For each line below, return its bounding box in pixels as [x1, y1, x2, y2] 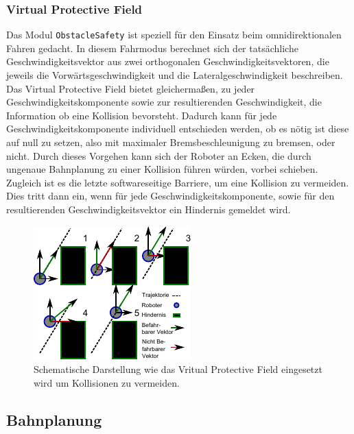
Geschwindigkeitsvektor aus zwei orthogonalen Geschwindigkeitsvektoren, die [6, 54, 329, 69]
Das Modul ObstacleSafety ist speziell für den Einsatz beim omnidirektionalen [6, 27, 342, 42]
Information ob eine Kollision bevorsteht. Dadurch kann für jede [6, 108, 277, 122]
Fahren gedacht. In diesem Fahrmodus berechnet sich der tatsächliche [6, 40, 298, 55]
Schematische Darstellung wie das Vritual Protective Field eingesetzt [34, 362, 322, 376]
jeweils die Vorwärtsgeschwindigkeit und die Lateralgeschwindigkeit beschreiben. [6, 68, 343, 82]
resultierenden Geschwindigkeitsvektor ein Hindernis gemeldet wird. [6, 202, 291, 216]
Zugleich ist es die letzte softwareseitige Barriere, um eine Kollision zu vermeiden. [6, 175, 349, 189]
